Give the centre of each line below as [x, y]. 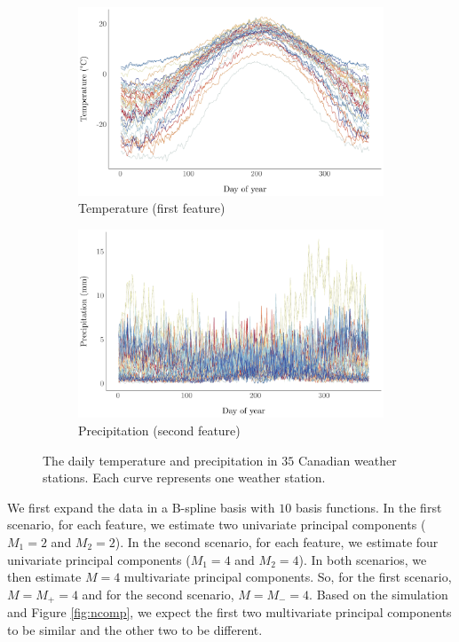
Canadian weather [347, 460]
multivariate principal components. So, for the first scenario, [288, 577]
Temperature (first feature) [152, 208]
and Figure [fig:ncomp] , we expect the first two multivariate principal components [229, 612]
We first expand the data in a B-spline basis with [141, 507]
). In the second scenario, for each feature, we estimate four [277, 542]
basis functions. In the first [368, 507]
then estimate [44, 577]
